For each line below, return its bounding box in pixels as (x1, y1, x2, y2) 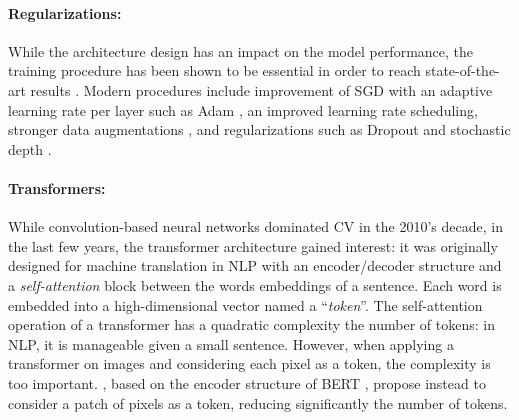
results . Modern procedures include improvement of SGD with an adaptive (30, 79, 493, 100)
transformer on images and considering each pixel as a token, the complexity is (8, 353, 491, 374)
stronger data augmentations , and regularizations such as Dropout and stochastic (8, 119, 511, 140)
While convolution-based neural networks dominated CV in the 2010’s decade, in (8, 216, 503, 237)
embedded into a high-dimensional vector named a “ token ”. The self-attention (8, 294, 483, 315)
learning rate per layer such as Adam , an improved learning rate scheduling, (8, 99, 478, 120)
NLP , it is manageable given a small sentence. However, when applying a (8, 333, 454, 354)
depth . (8, 138, 52, 159)
